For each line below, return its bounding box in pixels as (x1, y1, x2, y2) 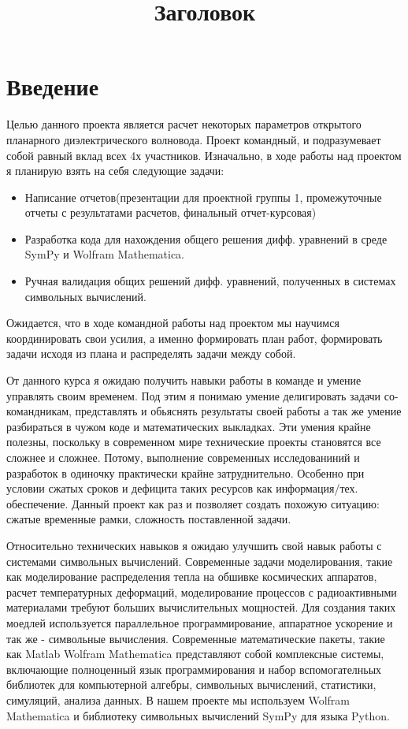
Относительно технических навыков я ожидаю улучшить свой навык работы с (6, 537, 382, 553)
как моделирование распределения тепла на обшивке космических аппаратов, (6, 568, 377, 585)
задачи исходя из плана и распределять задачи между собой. (6, 345, 296, 362)
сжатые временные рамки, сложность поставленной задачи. (6, 511, 291, 527)
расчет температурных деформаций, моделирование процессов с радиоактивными (6, 583, 397, 600)
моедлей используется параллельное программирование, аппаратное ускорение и (6, 614, 393, 630)
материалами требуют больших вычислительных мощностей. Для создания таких (6, 599, 396, 616)
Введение (6, 70, 99, 102)
